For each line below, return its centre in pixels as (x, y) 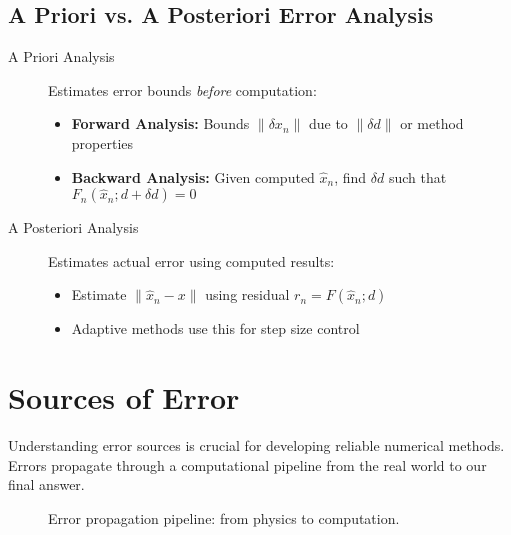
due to (328, 123)
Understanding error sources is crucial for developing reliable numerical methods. (256, 445)
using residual (247, 294)
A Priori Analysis (61, 56)
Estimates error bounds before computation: (182, 89)
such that (417, 176)
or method (432, 123)
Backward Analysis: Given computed (193, 176)
